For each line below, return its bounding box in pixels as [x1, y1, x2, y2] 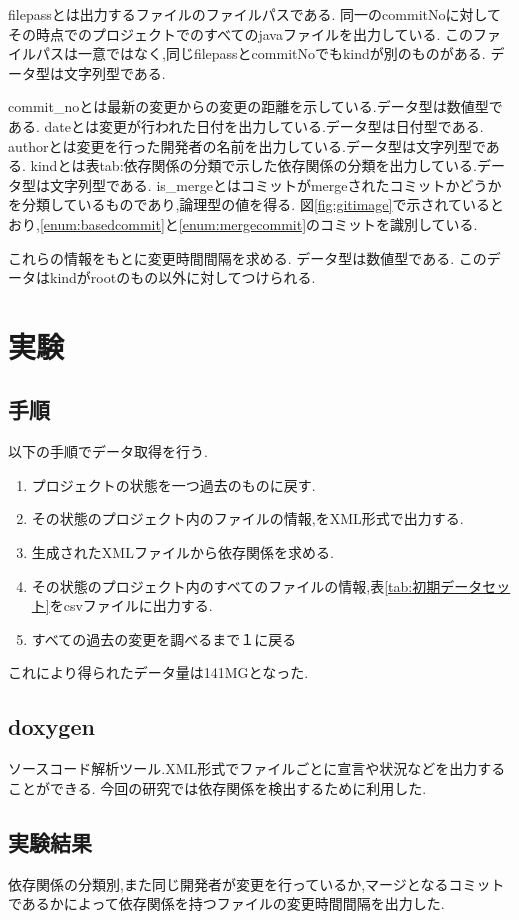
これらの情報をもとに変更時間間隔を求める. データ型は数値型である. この [8, 247, 487, 268]
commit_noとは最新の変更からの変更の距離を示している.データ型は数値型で [8, 96, 503, 117]
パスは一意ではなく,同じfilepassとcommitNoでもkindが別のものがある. [35, 43, 486, 64]
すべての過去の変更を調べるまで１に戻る [31, 628, 297, 649]
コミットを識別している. [320, 213, 478, 234]
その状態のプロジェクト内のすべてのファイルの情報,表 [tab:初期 [31, 575, 441, 596]
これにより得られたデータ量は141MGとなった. [8, 662, 309, 683]
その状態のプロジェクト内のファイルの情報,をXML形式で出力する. [31, 508, 464, 529]
